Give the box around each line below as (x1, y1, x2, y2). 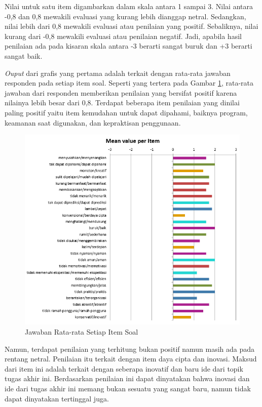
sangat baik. (5, 50, 43, 61)
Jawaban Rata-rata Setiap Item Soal (25, 326, 138, 337)
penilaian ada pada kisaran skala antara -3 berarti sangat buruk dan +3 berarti (5, 40, 252, 51)
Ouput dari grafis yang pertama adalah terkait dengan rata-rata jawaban (5, 67, 231, 78)
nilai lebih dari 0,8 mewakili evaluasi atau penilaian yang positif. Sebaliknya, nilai (5, 21, 258, 31)
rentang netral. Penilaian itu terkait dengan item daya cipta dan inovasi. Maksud (5, 353, 257, 364)
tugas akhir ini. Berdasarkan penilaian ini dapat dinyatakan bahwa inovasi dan (5, 373, 250, 384)
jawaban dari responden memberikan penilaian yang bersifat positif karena (5, 87, 237, 98)
